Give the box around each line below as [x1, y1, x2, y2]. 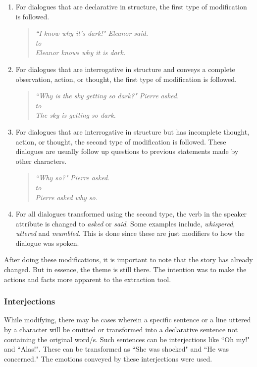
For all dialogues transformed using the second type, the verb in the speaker [15, 209, 247, 219]
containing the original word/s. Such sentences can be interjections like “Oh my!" [4, 334, 250, 344]
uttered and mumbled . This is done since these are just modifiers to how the [15, 228, 245, 238]
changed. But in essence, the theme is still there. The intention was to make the [4, 264, 247, 275]
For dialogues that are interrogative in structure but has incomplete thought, [15, 126, 250, 137]
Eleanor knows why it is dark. [35, 47, 126, 58]
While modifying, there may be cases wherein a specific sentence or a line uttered [4, 314, 251, 325]
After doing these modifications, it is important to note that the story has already [4, 254, 253, 265]
